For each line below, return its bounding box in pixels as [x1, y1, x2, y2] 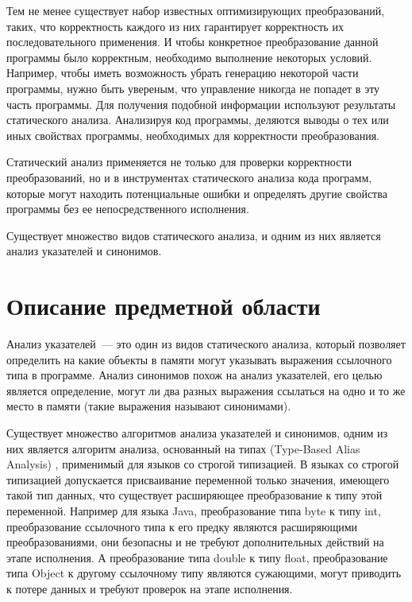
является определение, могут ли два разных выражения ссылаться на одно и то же [6, 382, 406, 398]
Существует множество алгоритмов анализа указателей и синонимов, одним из [6, 425, 388, 441]
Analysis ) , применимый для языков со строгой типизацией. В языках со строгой [6, 456, 399, 472]
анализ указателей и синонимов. [6, 243, 162, 259]
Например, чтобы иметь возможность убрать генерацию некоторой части [6, 64, 359, 81]
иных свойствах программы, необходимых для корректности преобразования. [6, 126, 379, 143]
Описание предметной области [6, 289, 321, 322]
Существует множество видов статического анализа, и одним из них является [6, 227, 381, 243]
